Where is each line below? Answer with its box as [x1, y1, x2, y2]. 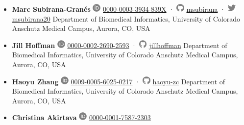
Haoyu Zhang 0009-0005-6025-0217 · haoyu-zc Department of [12, 76, 225, 86]
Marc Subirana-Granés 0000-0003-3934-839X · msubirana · [12, 4, 225, 14]
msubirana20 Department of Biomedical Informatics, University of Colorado [12, 13, 240, 24]
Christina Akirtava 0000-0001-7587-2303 [12, 112, 151, 123]
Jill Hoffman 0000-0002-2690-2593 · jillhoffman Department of [12, 40, 227, 50]
